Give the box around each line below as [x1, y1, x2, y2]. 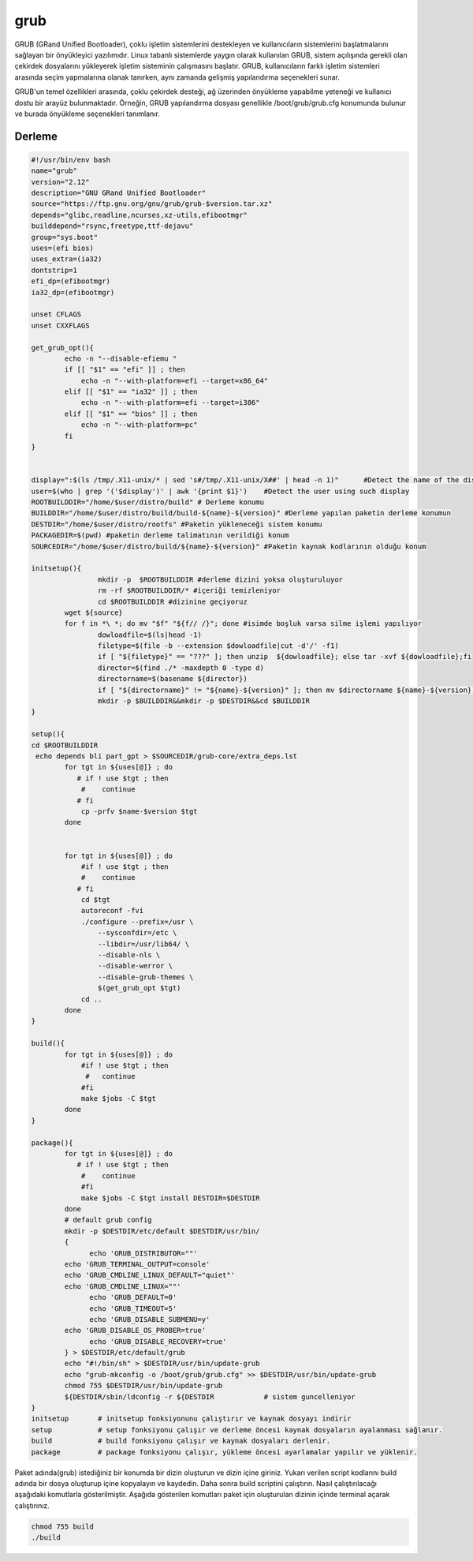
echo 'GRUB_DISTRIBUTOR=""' [89, 1248, 198, 1258]
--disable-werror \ [97, 961, 173, 971]
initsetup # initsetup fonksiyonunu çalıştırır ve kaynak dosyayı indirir [31, 1414, 352, 1424]
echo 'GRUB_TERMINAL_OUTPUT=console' [64, 1260, 210, 1268]
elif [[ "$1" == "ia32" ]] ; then [64, 387, 198, 396]
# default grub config [64, 1215, 153, 1225]
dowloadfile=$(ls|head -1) [97, 630, 203, 639]
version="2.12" [31, 178, 90, 186]
